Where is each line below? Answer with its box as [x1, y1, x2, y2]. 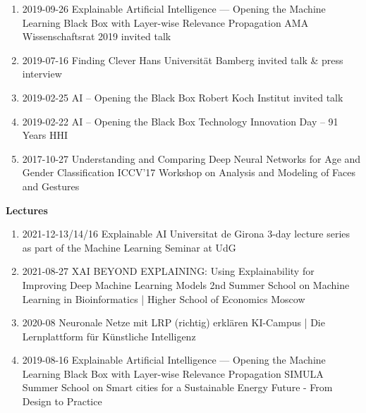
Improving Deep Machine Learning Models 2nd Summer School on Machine [22, 277, 350, 292]
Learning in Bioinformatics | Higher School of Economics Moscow [22, 291, 305, 306]
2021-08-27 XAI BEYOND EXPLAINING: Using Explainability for [22, 264, 315, 278]
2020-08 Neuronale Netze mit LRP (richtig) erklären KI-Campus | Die [22, 315, 325, 330]
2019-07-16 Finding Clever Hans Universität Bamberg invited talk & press [22, 52, 343, 67]
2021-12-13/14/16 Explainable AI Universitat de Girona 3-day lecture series [22, 226, 350, 241]
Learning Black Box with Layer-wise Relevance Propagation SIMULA [22, 366, 324, 381]
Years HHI [22, 128, 68, 142]
